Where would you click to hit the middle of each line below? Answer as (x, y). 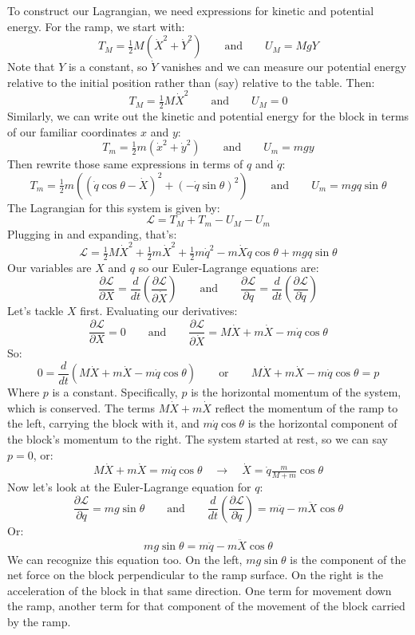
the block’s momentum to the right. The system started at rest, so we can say (198, 439)
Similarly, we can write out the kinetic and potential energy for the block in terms (208, 115)
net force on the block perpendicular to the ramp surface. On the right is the (195, 575)
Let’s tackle (36, 311)
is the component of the (348, 559)
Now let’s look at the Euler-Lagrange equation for (129, 487)
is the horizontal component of (322, 423)
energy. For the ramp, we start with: (96, 26)
